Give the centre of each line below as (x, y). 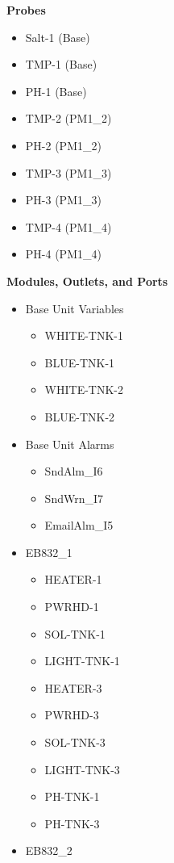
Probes (26, 10)
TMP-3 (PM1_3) (68, 172)
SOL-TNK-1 (75, 633)
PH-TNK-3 (72, 823)
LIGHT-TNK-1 (82, 661)
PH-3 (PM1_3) (63, 200)
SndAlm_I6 (74, 471)
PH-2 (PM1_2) (63, 145)
